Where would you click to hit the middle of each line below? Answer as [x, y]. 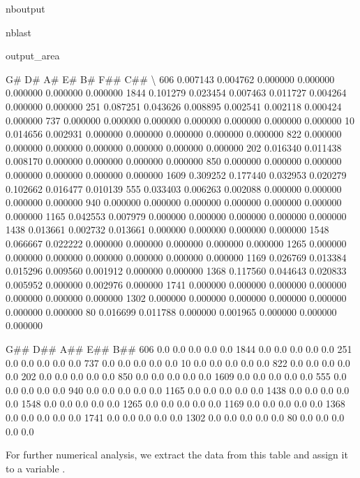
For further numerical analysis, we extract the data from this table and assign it [177, 455]
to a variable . [36, 468]
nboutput [25, 8]
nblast [19, 32]
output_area [33, 56]
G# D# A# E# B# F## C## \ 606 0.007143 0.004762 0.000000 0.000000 [170, 79]
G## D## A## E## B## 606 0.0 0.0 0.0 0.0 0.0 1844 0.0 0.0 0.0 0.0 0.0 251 [179, 349]
